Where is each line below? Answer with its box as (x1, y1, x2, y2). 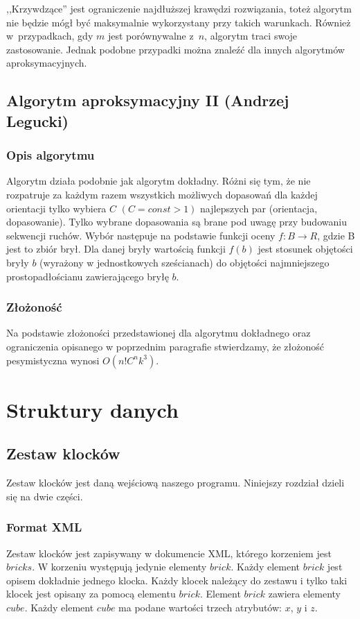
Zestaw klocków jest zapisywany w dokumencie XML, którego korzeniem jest (6, 545, 332, 560)
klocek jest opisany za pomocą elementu (6, 586, 176, 601)
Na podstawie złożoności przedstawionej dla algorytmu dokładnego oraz (6, 325, 311, 340)
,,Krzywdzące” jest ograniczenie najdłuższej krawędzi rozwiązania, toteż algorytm (6, 1, 352, 15)
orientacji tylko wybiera (6, 201, 107, 215)
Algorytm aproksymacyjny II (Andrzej (6, 90, 289, 111)
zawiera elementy (268, 586, 341, 601)
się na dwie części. (6, 489, 83, 503)
